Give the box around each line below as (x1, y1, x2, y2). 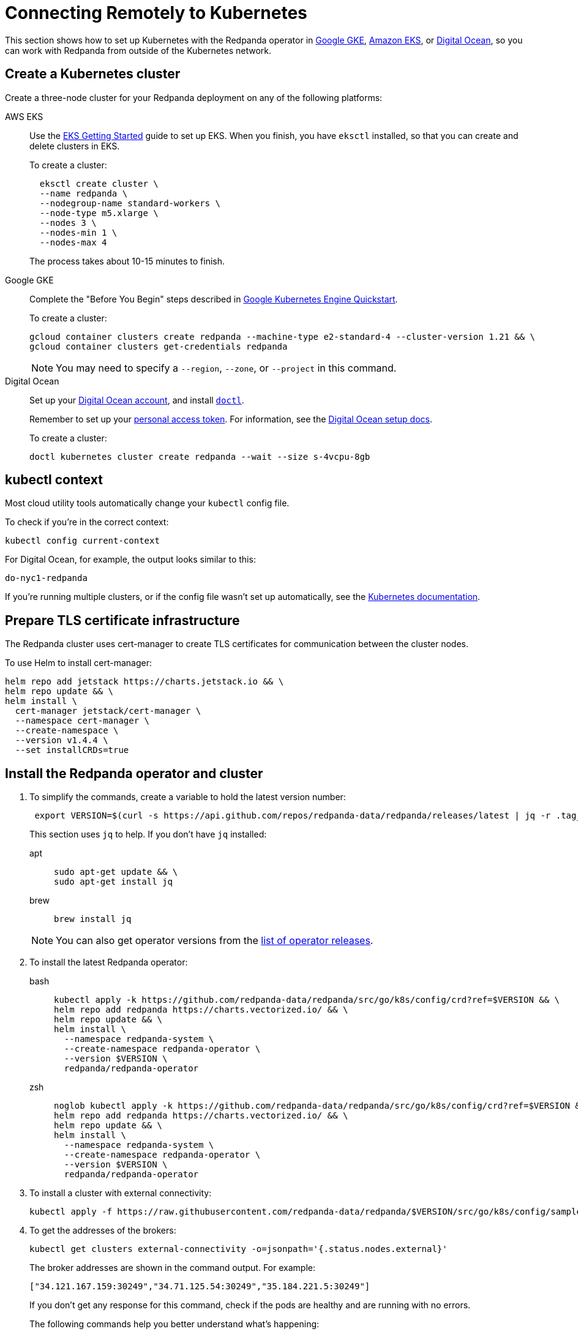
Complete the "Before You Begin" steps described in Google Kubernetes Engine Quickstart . (29, 293, 398, 304)
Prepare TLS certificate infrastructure (5, 612, 240, 628)
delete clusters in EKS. (29, 140, 120, 151)
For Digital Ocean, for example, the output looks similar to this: (5, 554, 256, 565)
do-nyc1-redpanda (5, 573, 88, 583)
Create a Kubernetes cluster (5, 66, 181, 82)
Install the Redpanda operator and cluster (5, 765, 263, 781)
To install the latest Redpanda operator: (29, 957, 188, 968)
